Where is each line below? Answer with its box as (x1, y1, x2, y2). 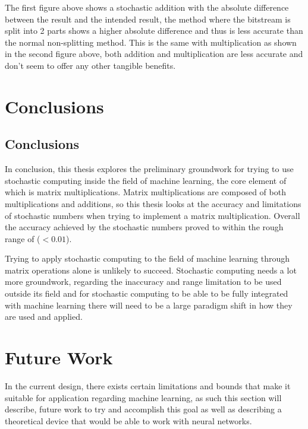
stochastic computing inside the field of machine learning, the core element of (5, 174, 287, 186)
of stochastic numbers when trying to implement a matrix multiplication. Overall (5, 209, 300, 221)
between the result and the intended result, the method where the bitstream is (5, 12, 291, 25)
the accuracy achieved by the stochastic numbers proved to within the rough (5, 221, 284, 233)
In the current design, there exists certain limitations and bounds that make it (5, 379, 291, 392)
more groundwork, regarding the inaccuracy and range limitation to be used (5, 275, 282, 288)
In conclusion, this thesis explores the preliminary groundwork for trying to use (5, 163, 294, 175)
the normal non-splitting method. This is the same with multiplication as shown (5, 36, 297, 48)
